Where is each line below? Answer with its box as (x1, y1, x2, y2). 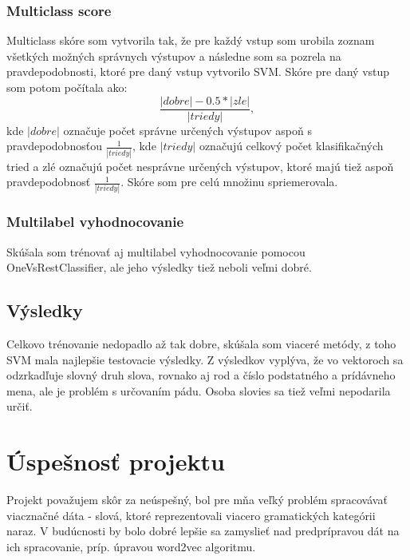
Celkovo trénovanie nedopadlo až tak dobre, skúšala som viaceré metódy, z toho (6, 336, 396, 352)
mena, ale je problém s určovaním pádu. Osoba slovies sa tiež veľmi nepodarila (6, 382, 391, 399)
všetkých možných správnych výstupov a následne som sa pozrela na (6, 47, 341, 64)
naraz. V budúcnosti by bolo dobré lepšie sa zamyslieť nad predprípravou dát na (6, 522, 400, 539)
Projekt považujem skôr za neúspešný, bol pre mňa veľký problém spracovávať (6, 491, 388, 508)
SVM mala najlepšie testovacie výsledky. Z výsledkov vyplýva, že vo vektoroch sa (6, 351, 404, 367)
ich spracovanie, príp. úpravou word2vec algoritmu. (6, 538, 256, 554)
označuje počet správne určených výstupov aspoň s (63, 121, 312, 138)
